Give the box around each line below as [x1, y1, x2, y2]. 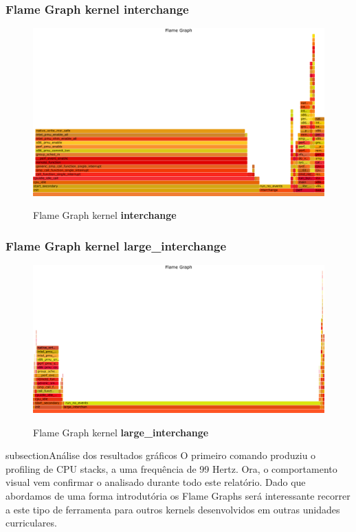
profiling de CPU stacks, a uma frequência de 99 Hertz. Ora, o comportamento [5, 461, 337, 476]
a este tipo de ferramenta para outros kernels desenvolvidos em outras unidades [5, 502, 340, 516]
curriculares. [5, 515, 57, 530]
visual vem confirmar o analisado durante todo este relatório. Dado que [5, 475, 306, 489]
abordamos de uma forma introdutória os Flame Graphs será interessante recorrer [5, 488, 351, 502]
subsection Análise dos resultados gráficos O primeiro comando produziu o [5, 448, 316, 462]
